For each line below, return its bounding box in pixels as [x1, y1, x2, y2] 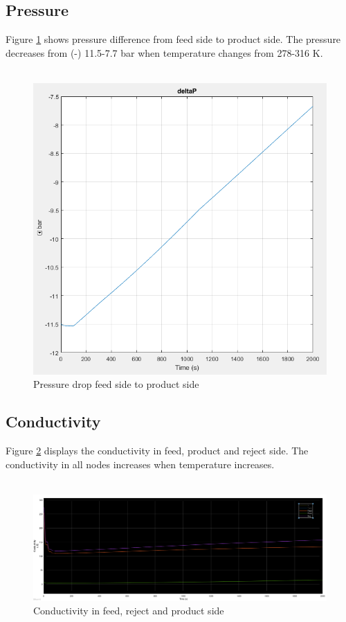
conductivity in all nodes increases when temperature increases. [6, 456, 275, 471]
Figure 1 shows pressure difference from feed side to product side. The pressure [6, 32, 341, 46]
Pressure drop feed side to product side [33, 377, 199, 391]
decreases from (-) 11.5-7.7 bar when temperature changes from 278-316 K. [6, 45, 323, 60]
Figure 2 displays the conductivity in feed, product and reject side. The [6, 443, 309, 458]
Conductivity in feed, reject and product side [33, 603, 224, 618]
